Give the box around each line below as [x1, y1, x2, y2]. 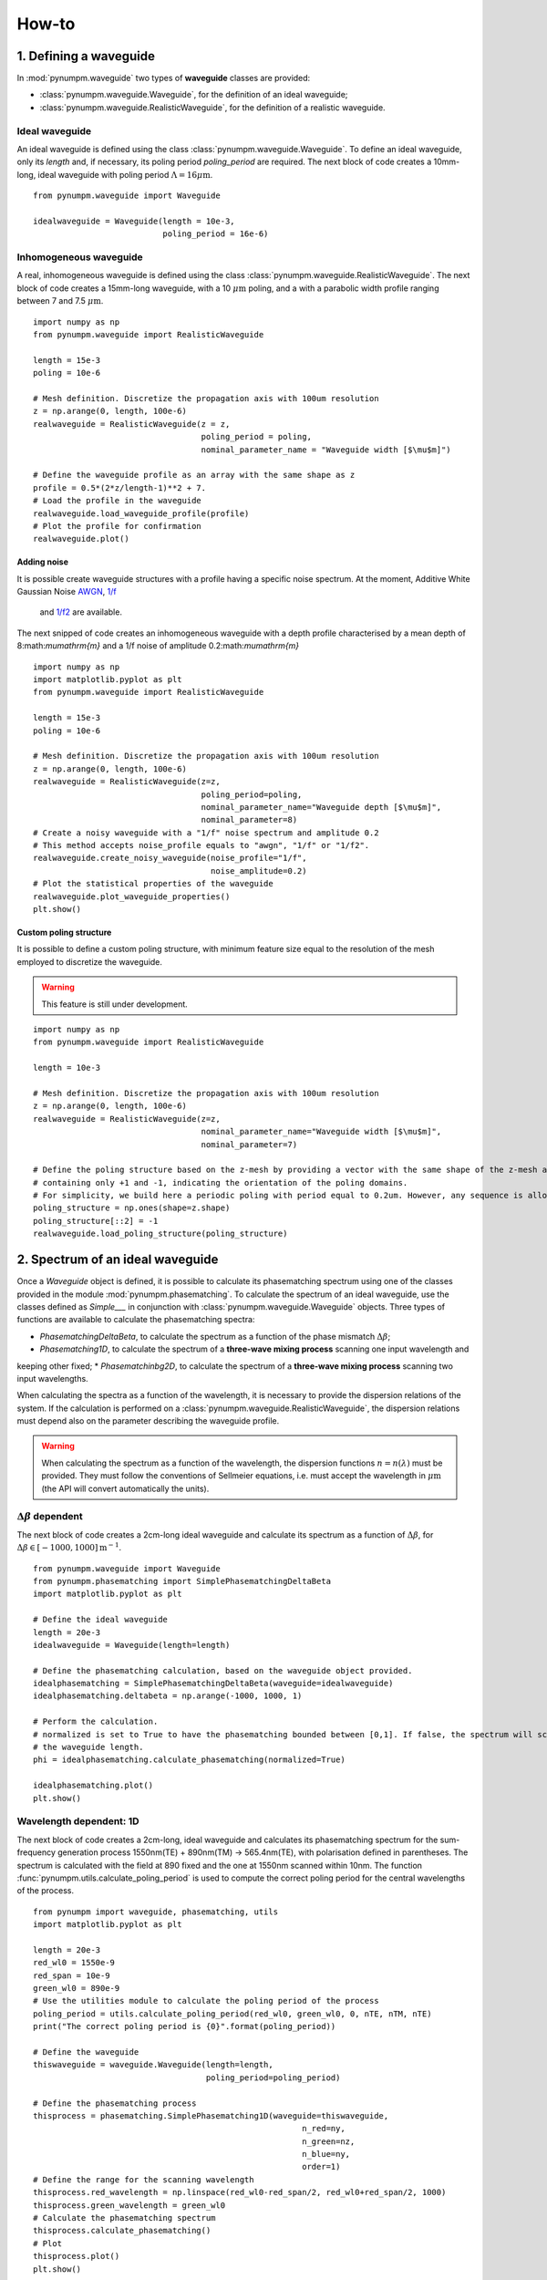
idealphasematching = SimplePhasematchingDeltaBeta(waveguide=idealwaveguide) [33, 1678, 394, 1689]
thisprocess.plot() [33, 2251, 120, 2262]
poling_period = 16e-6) [162, 229, 269, 239]
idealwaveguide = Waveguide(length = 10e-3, [33, 215, 236, 226]
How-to [16, 14, 76, 34]
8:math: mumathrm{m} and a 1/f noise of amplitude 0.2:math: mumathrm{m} [16, 640, 300, 651]
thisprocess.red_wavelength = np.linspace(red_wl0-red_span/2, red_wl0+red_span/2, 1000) [33, 2187, 447, 2198]
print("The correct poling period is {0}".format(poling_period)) [33, 2021, 336, 2032]
